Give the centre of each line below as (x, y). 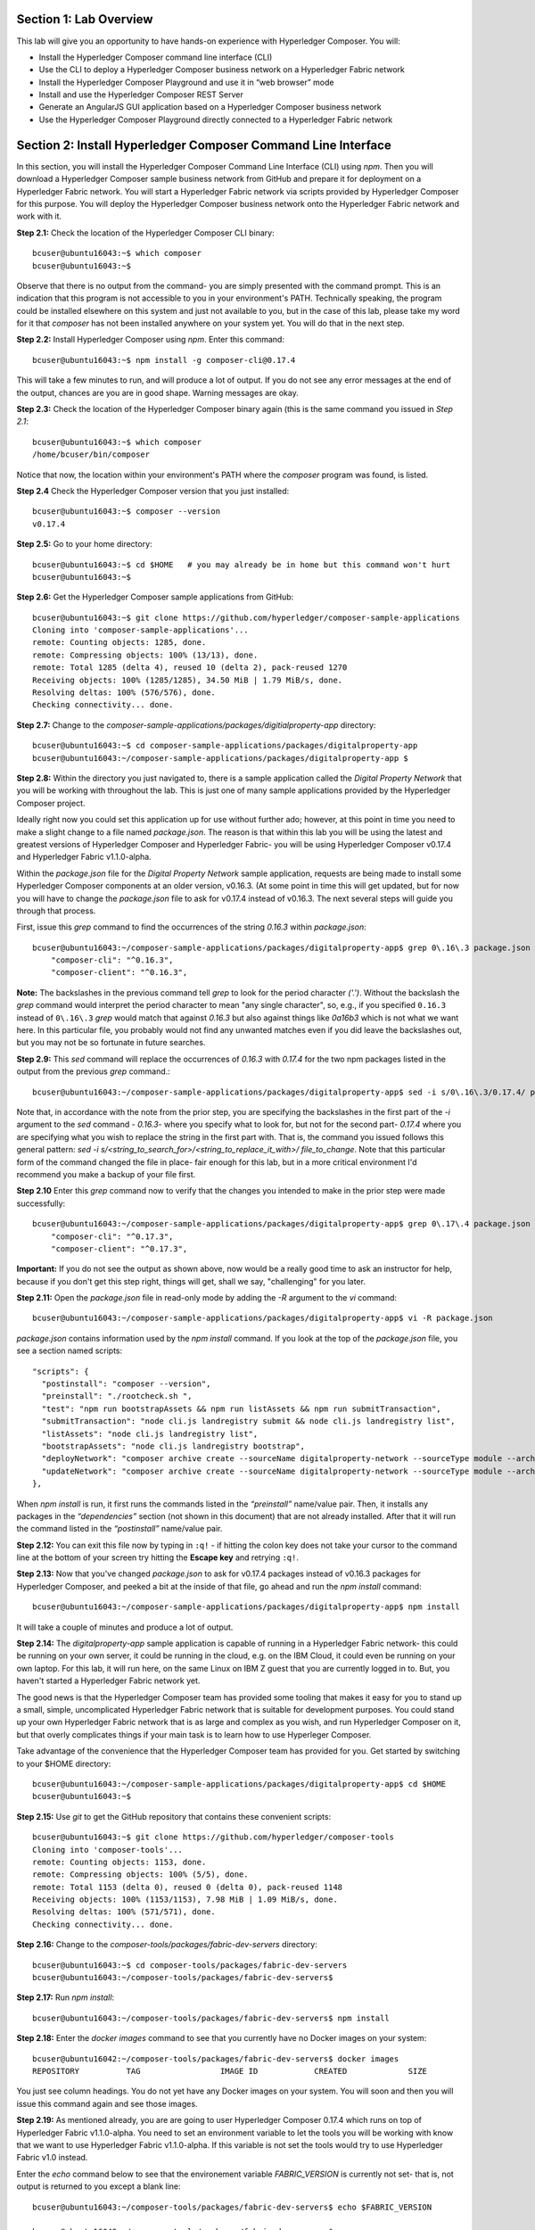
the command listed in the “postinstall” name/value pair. (119, 1529)
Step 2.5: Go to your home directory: (84, 544)
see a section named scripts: (70, 1350)
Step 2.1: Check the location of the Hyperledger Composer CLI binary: (146, 233)
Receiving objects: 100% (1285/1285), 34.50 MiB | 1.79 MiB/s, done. (188, 680)
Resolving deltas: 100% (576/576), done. (124, 693)
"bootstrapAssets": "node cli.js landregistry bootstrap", (173, 1446)
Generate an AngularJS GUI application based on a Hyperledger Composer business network (210, 107)
